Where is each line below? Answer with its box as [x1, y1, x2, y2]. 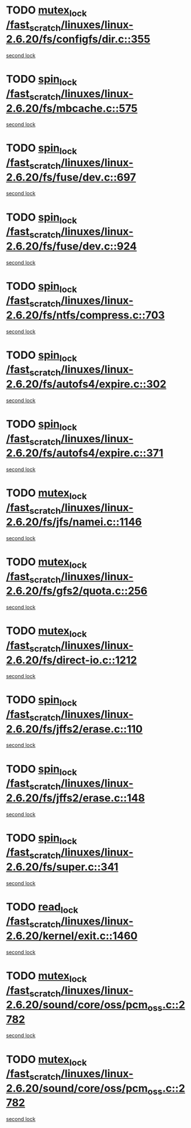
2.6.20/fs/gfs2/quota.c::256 [6, 584, 148, 598]
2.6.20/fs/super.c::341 [6, 860, 119, 873]
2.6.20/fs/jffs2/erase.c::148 [6, 791, 145, 804]
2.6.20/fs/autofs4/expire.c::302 [6, 378, 166, 391]
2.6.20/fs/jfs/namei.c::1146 [6, 516, 142, 529]
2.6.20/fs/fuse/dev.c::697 [6, 171, 136, 184]
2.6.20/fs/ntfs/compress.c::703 [6, 309, 165, 321]
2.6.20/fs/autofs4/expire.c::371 [6, 446, 164, 460]
